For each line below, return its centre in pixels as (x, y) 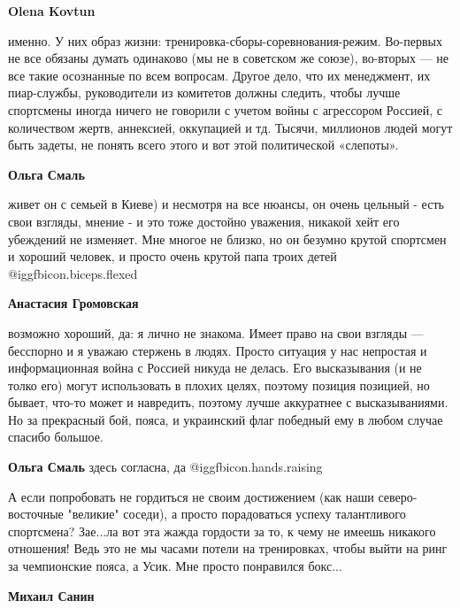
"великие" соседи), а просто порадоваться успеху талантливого (237, 514)
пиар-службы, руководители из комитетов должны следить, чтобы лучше (204, 92)
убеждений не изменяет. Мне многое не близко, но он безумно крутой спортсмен (227, 239)
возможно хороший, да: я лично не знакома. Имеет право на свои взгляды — (216, 332)
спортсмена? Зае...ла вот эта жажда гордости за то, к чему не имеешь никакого (222, 531)
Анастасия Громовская (73, 303)
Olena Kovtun (52, 11)
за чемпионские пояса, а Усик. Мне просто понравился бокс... (175, 566)
